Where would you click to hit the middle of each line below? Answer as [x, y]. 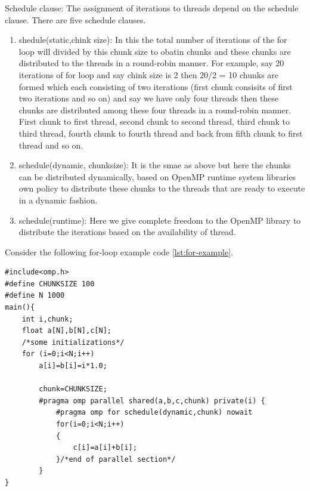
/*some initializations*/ [73, 342]
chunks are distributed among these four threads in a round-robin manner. [155, 109]
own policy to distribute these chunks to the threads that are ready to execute [162, 188]
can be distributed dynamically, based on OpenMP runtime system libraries [157, 176]
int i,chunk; [47, 319]
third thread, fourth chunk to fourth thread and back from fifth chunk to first [161, 133]
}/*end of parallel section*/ [116, 459]
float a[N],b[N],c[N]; [66, 331]
